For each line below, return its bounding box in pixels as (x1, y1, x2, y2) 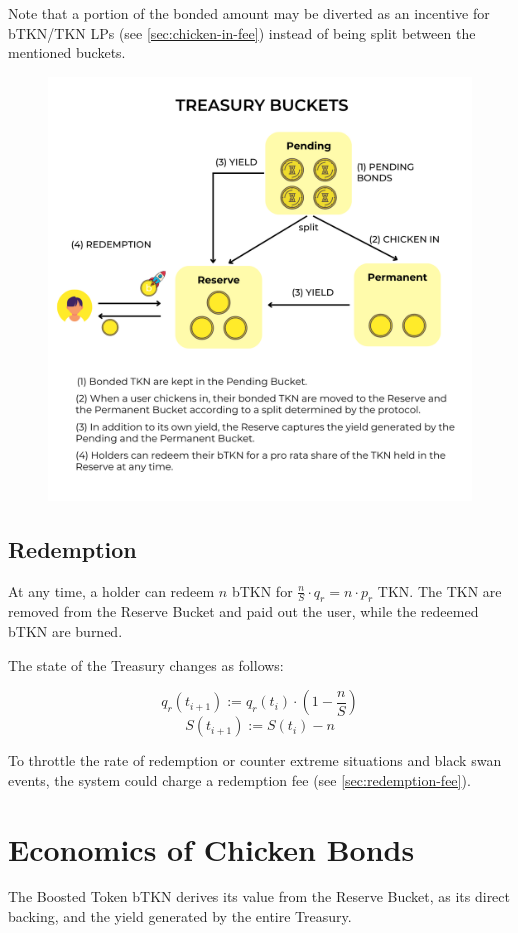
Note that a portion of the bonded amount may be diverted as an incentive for (8, 3, 490, 23)
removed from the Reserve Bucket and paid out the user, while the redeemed (8, 601, 479, 622)
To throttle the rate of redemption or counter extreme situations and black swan (8, 750, 502, 771)
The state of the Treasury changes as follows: (8, 654, 284, 675)
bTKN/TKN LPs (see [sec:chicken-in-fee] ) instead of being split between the (8, 22, 476, 43)
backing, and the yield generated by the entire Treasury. (8, 906, 352, 927)
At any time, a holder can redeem (8, 580, 215, 601)
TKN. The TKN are (377, 580, 502, 601)
